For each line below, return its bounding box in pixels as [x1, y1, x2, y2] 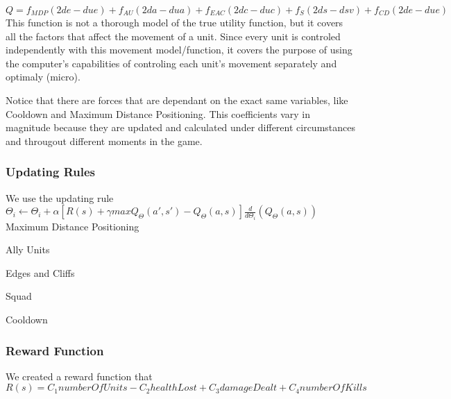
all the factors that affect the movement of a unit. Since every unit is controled [6, 28, 341, 43]
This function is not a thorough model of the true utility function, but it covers [6, 15, 343, 29]
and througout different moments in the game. [6, 133, 203, 148]
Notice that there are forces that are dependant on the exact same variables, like [6, 92, 348, 107]
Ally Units [6, 242, 50, 257]
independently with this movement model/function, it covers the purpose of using [6, 42, 352, 57]
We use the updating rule [6, 190, 114, 205]
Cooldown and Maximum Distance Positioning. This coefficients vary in [6, 106, 311, 121]
